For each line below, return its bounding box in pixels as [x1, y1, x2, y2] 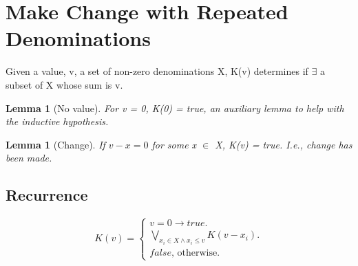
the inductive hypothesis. [6, 114, 109, 129]
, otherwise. [171, 247, 220, 258]
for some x [151, 137, 197, 151]
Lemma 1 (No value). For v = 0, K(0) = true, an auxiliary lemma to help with [6, 100, 344, 115]
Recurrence [6, 184, 88, 206]
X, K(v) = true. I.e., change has [215, 137, 352, 151]
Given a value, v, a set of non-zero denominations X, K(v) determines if [6, 64, 308, 78]
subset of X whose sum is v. [6, 77, 123, 91]
